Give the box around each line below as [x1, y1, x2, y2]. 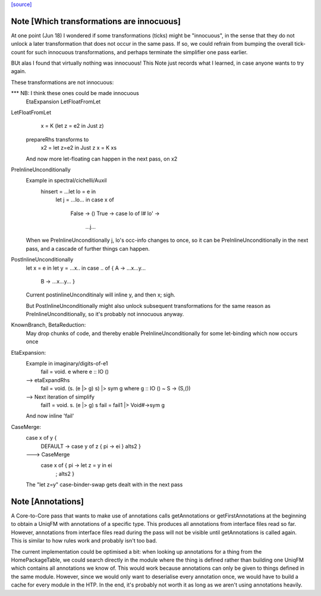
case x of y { [26, 434, 57, 442]
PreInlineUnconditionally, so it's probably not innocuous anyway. [26, 311, 184, 318]
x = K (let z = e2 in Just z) [40, 122, 104, 130]
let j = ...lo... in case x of [55, 196, 114, 203]
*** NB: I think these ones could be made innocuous [11, 90, 139, 97]
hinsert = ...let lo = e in [40, 188, 96, 195]
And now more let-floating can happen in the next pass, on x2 [26, 155, 178, 162]
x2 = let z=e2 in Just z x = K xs [40, 144, 117, 152]
